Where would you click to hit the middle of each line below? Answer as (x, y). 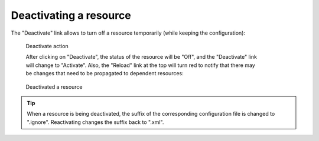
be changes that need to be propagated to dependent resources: (105, 73)
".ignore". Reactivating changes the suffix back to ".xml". (95, 122)
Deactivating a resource (71, 15)
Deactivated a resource (54, 87)
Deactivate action (47, 46)
